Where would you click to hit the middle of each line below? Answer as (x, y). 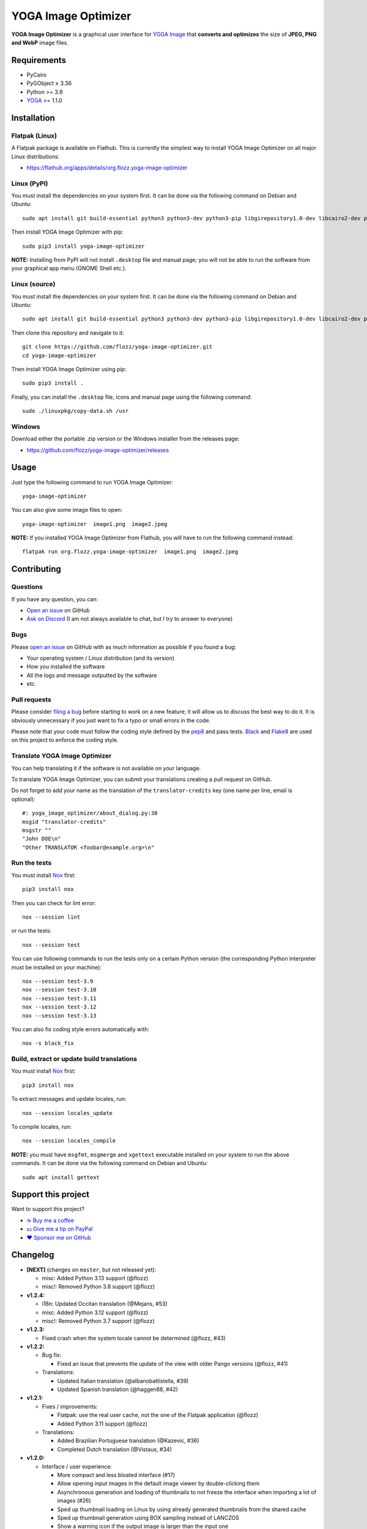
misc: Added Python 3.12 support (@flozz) (95, 1312)
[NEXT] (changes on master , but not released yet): (91, 1270)
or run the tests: (32, 931)
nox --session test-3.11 (59, 998)
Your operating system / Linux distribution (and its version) (100, 658)
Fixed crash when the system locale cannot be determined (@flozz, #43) (134, 1338)
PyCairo (37, 75)
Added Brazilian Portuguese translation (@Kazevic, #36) (128, 1441)
